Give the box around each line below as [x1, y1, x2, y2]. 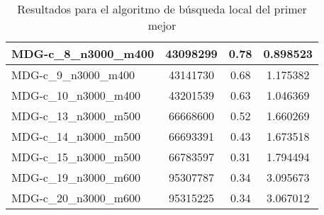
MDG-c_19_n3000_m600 [11, 169, 141, 185]
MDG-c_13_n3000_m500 [11, 107, 141, 124]
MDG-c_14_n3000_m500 [11, 128, 141, 144]
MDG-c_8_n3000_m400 [11, 45, 155, 62]
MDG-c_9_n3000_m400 [11, 66, 135, 83]
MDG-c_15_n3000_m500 [11, 149, 141, 165]
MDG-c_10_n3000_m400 [11, 87, 141, 103]
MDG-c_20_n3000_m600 [11, 190, 141, 206]
